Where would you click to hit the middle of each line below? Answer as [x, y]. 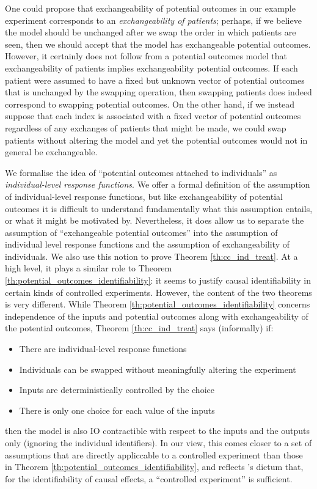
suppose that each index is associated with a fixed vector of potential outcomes [153, 116]
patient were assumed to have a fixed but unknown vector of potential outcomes [155, 80]
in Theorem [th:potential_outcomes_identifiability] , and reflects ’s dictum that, [154, 467]
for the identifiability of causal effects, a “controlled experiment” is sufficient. [149, 478]
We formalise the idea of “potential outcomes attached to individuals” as [141, 172]
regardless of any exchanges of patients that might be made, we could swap [146, 127]
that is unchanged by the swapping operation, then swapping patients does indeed [158, 92]
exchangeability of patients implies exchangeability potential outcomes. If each [151, 68]
